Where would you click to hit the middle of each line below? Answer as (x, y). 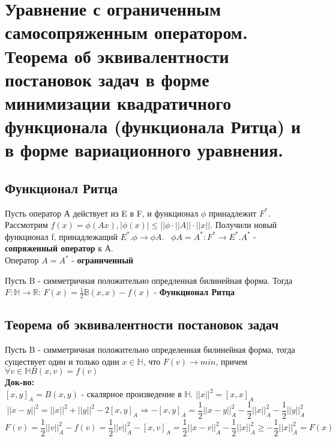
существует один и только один (62, 361)
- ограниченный (103, 260)
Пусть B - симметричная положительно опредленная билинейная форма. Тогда (149, 280)
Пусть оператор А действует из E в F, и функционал (102, 213)
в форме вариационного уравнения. (144, 150)
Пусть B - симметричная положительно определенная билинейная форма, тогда (150, 349)
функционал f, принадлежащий (61, 236)
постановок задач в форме (107, 79)
